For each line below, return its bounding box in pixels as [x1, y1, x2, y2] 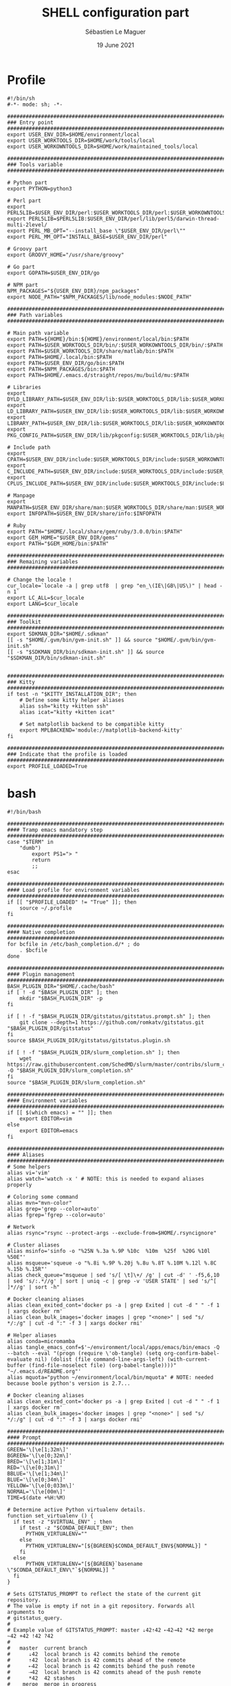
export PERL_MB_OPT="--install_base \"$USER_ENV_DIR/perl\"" [7, 227, 186, 234]
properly [7, 1181, 32, 1188]
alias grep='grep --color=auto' [7, 1205, 100, 1212]
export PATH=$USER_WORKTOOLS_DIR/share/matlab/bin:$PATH [7, 347, 174, 355]
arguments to [7, 1608, 45, 1615]
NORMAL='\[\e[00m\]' [7, 1488, 67, 1495]
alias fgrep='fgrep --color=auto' [7, 1212, 107, 1218]
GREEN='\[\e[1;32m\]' [7, 1446, 69, 1453]
